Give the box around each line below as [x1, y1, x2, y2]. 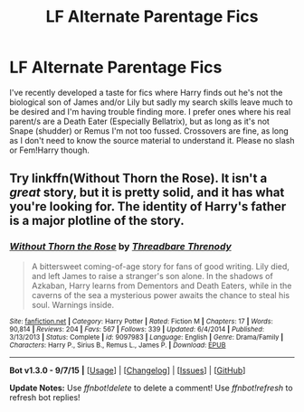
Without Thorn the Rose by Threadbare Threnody [9, 240, 233, 253]
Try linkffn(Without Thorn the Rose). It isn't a [9, 171, 268, 186]
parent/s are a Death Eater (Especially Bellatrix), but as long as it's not [9, 116, 270, 126]
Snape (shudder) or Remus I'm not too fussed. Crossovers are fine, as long [9, 125, 290, 136]
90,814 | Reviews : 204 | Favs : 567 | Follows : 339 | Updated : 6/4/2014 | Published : [9, 324, 265, 333]
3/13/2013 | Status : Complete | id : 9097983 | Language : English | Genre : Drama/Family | [9, 332, 284, 342]
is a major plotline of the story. [9, 213, 185, 229]
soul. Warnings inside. [31, 299, 115, 310]
